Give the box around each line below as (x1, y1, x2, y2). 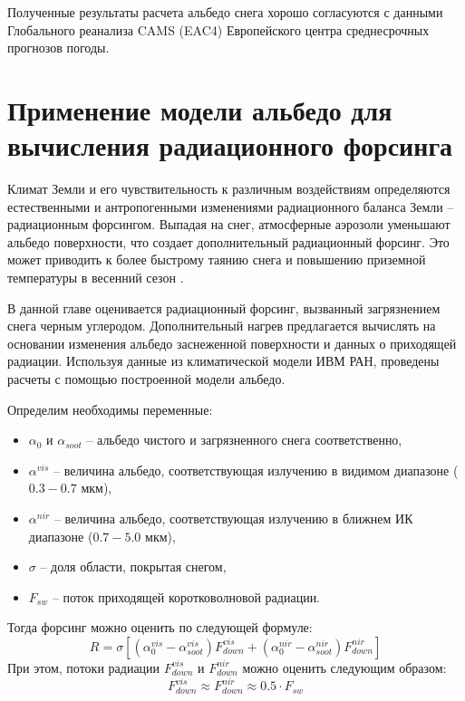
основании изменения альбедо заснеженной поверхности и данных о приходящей (7, 333, 457, 352)
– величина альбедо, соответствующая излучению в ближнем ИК (53, 509, 413, 527)
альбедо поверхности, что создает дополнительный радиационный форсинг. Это (7, 232, 450, 251)
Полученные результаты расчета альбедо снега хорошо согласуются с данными (7, 3, 443, 21)
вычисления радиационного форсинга (7, 127, 453, 164)
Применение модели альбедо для (7, 91, 392, 128)
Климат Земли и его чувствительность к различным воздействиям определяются (7, 179, 450, 198)
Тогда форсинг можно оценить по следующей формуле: (7, 618, 313, 637)
